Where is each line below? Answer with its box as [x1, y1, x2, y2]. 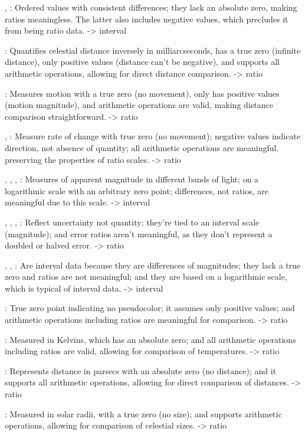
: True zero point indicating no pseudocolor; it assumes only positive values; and [5, 302, 295, 314]
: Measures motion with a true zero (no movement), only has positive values [5, 87, 280, 99]
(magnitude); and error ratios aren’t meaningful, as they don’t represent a [5, 227, 273, 240]
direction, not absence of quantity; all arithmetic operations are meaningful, [5, 141, 279, 153]
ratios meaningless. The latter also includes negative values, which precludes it [5, 12, 288, 25]
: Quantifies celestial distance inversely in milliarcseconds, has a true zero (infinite [5, 44, 301, 56]
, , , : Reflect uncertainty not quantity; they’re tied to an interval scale [5, 215, 260, 228]
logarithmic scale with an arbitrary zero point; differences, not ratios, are [5, 184, 268, 197]
